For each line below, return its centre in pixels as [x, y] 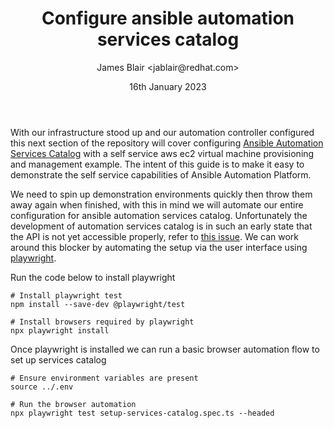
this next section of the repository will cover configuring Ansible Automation [167, 143]
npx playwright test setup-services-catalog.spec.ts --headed [142, 413]
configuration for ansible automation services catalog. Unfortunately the [159, 215]
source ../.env [42, 387]
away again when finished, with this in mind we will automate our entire [157, 204]
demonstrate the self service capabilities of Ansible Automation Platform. [161, 174]
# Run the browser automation [73, 404]
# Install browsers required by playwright [102, 322]
